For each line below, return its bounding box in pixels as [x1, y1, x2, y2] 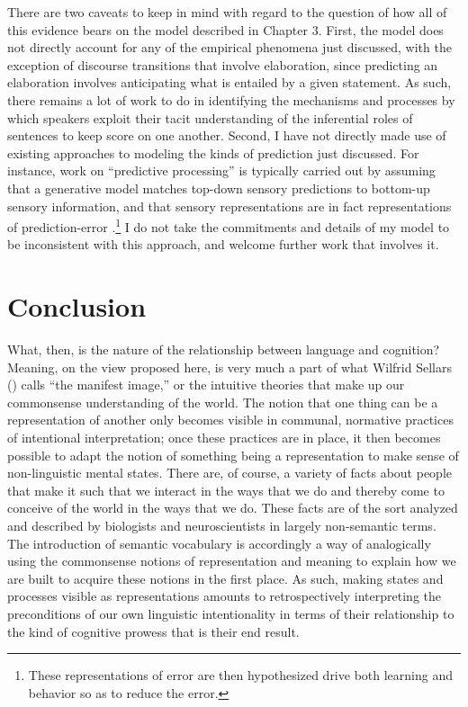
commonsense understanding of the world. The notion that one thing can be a [7, 392, 438, 411]
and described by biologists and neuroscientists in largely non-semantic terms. [7, 516, 436, 535]
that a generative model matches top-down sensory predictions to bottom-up [7, 178, 430, 197]
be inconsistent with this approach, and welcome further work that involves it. [7, 235, 439, 254]
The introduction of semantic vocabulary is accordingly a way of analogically [7, 533, 431, 552]
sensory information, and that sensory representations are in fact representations [7, 196, 452, 215]
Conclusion [7, 288, 147, 325]
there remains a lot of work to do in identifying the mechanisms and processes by [7, 90, 455, 109]
